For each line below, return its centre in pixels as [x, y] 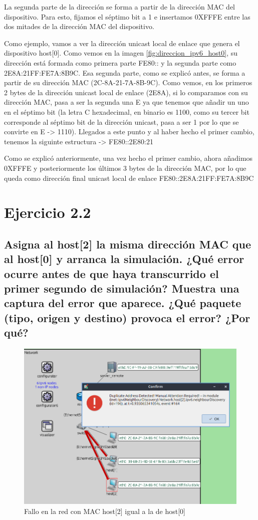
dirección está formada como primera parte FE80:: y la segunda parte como [120, 62]
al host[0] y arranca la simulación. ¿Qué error [124, 259]
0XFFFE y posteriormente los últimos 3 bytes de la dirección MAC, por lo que [125, 168]
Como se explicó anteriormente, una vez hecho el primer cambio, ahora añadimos [128, 158]
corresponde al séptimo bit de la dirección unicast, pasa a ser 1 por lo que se [121, 121]
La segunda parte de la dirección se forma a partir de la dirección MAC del [120, 7]
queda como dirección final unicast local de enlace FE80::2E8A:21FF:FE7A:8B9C [129, 178]
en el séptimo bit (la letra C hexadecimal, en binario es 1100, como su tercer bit [127, 111]
